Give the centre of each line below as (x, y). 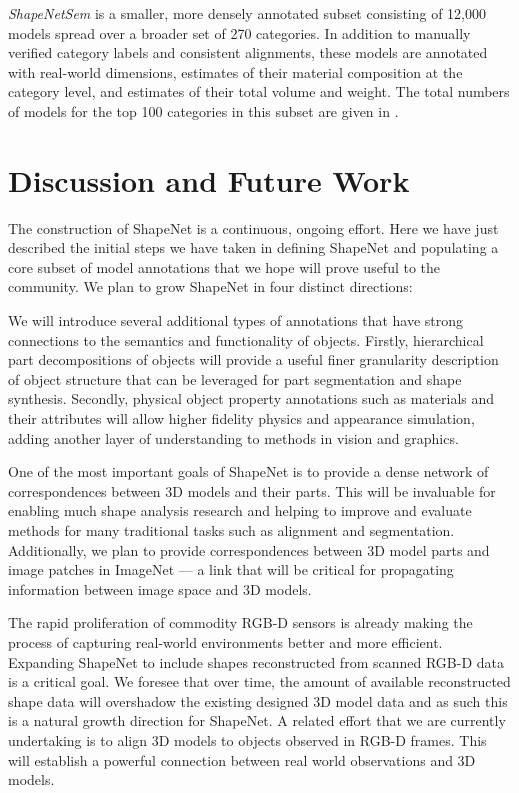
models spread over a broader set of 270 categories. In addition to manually (239, 32)
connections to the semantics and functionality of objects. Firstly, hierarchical (246, 339)
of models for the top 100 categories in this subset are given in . (203, 110)
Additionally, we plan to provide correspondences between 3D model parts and (249, 549)
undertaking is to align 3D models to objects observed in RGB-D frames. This (247, 739)
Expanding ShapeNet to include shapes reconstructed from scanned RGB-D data (256, 661)
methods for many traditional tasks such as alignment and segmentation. (231, 530)
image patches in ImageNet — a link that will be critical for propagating (231, 569)
